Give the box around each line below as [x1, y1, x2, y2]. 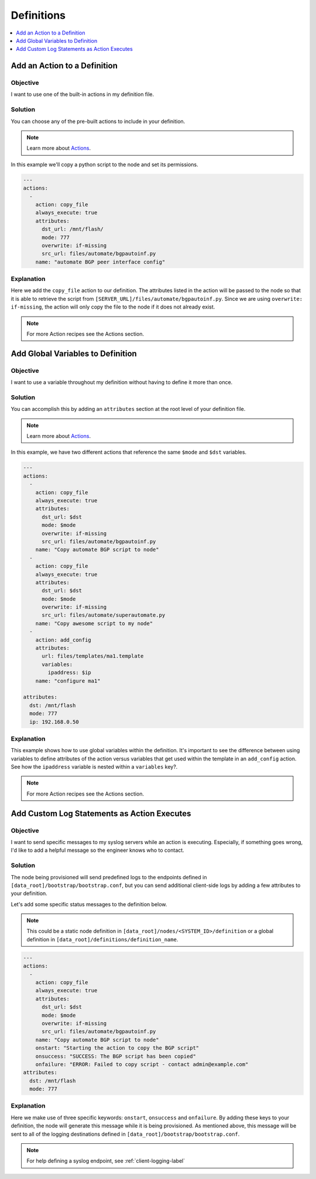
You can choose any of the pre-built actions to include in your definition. [11, 118, 186, 125]
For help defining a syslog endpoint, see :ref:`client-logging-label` [26, 1157, 186, 1164]
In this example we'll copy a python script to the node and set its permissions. [11, 161, 198, 168]
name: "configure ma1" [35, 677, 101, 684]
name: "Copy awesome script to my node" [35, 620, 153, 626]
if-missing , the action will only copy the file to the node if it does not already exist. [11, 303, 215, 310]
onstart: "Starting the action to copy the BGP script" [35, 1045, 200, 1051]
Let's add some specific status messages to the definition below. [11, 900, 167, 907]
